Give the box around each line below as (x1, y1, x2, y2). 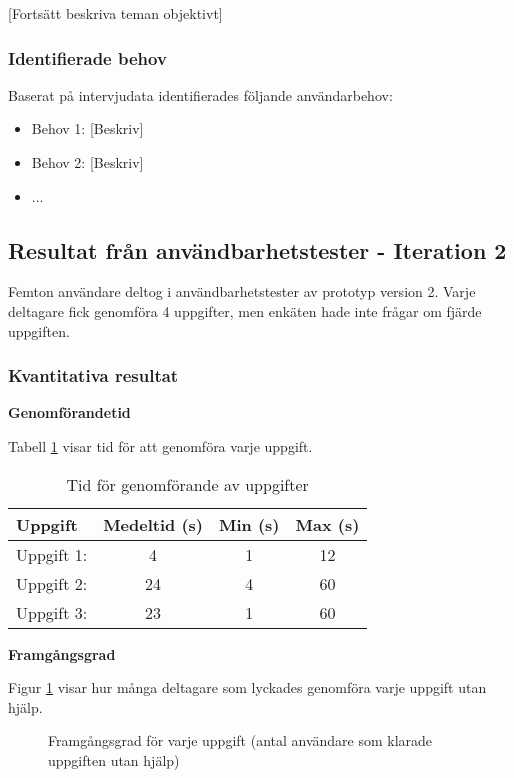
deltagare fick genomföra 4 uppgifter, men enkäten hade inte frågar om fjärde (8, 300, 482, 321)
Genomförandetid (8, 402, 131, 423)
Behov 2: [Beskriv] (31, 152, 144, 172)
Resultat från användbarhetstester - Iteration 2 (8, 234, 507, 265)
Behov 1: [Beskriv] (31, 118, 144, 139)
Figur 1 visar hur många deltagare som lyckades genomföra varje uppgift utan (8, 677, 487, 698)
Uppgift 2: (16, 571, 88, 595)
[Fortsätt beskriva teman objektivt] (8, 3, 223, 23)
